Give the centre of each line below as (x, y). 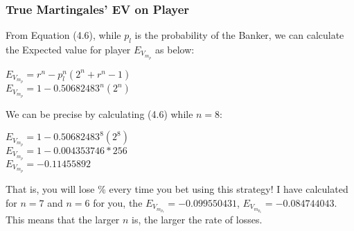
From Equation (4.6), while (63, 35)
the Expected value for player (68, 50)
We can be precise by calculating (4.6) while (99, 113)
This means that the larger (63, 220)
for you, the (118, 202)
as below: (175, 50)
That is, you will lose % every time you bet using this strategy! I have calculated (177, 189)
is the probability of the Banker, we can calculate (239, 35)
